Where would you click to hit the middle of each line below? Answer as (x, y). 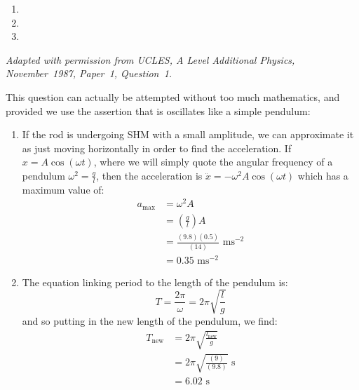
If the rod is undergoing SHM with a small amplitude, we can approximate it (188, 134)
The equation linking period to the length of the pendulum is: (155, 282)
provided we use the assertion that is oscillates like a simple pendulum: (158, 110)
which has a (323, 175)
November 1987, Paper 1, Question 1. (89, 73)
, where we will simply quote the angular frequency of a (213, 162)
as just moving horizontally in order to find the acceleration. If (157, 148)
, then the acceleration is (149, 175)
